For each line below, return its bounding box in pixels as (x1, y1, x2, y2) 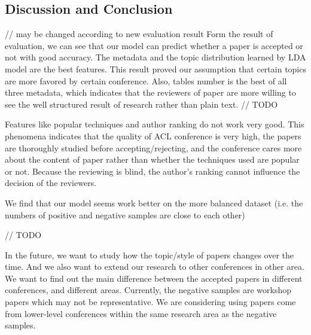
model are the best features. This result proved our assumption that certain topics (5, 62, 306, 75)
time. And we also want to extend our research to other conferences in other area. (5, 260, 304, 273)
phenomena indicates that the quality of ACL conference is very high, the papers (5, 129, 301, 142)
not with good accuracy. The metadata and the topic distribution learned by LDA (5, 51, 306, 63)
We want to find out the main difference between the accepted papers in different (5, 272, 303, 284)
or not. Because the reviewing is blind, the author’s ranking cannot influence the (5, 165, 300, 177)
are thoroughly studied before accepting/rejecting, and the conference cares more (5, 141, 302, 154)
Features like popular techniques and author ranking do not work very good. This (5, 118, 304, 130)
